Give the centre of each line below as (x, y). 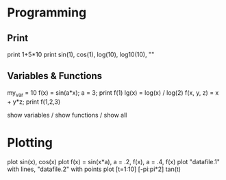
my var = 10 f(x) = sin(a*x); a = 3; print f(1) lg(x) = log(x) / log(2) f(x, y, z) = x (113, 93)
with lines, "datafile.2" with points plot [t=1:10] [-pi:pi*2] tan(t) (94, 169)
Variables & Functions (55, 76)
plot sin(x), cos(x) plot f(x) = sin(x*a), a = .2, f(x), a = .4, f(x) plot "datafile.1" (114, 161)
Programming (47, 13)
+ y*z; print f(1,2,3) (34, 102)
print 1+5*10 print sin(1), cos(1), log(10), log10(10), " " (81, 54)
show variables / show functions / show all (67, 115)
